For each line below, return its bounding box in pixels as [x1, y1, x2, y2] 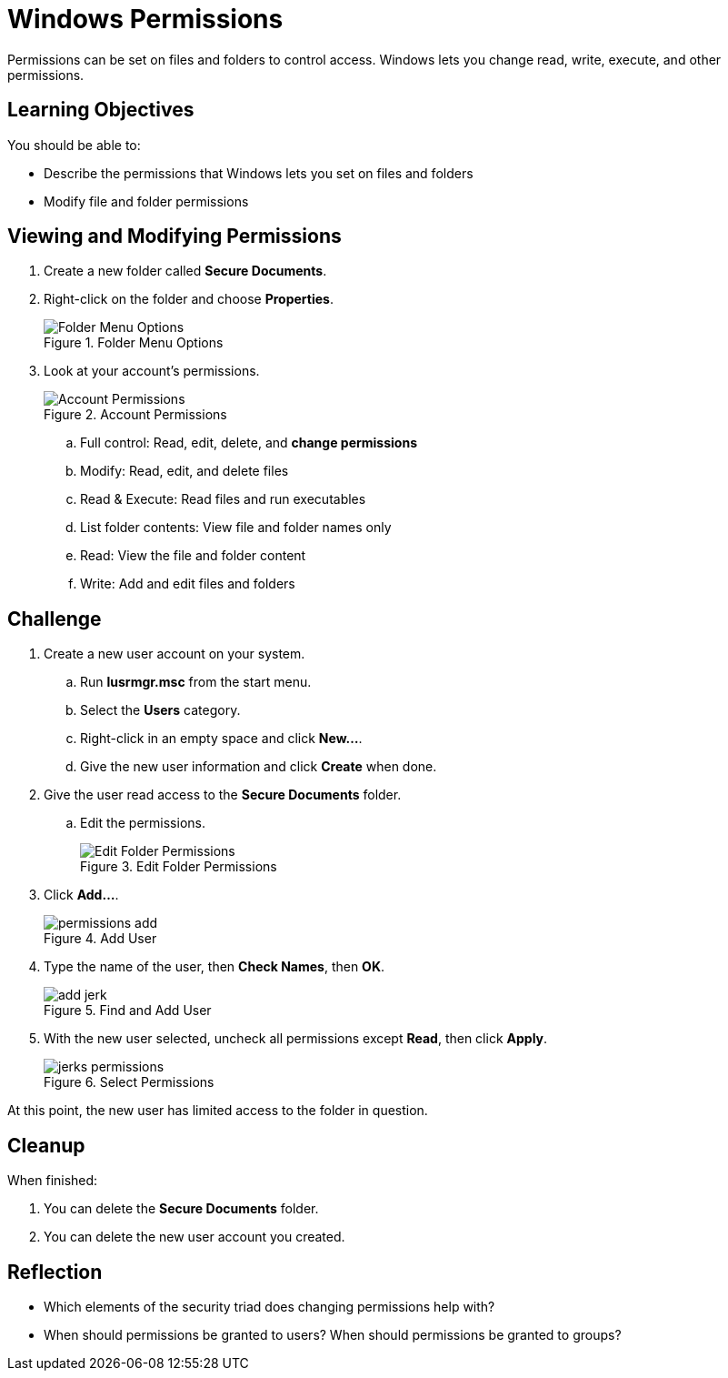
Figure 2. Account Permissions [44, 407, 227, 423]
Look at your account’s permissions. [44, 363, 260, 379]
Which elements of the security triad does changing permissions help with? [44, 1298, 495, 1314]
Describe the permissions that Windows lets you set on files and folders [44, 165, 474, 181]
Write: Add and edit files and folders [80, 576, 295, 592]
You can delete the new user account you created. [44, 1229, 345, 1245]
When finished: [7, 1172, 98, 1189]
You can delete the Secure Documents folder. [44, 1201, 319, 1217]
